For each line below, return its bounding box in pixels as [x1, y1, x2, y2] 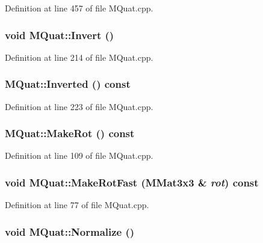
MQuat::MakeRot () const [5, 126, 135, 141]
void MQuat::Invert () [5, 27, 114, 42]
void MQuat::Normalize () [5, 224, 135, 239]
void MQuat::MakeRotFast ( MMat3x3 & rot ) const [5, 174, 259, 189]
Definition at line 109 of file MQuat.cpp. [5, 149, 153, 162]
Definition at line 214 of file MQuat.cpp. [5, 51, 153, 63]
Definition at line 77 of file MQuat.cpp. [5, 198, 149, 211]
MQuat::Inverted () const [5, 76, 131, 91]
